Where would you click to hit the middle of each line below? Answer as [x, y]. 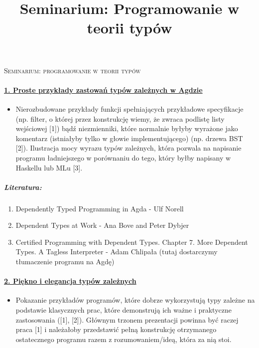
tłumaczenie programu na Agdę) [65, 261]
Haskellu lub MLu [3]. [49, 167]
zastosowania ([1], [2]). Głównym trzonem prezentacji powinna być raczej [127, 319]
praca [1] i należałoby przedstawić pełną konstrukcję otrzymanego [116, 329]
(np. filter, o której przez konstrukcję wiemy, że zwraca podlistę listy [120, 118]
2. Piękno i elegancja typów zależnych [70, 281]
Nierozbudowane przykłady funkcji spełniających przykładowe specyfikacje [129, 108]
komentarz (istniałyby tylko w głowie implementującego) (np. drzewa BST [129, 138]
